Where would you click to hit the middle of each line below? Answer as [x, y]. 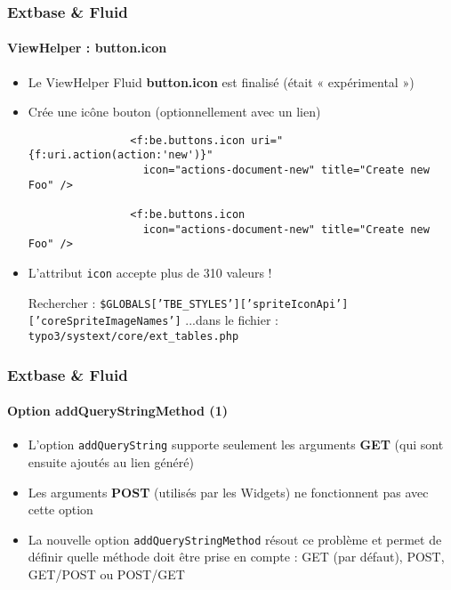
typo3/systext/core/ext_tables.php [133, 337]
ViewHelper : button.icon [87, 48]
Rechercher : [62, 302]
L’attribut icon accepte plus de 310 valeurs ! [150, 273]
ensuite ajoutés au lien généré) [111, 462]
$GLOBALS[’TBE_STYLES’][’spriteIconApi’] [224, 304]
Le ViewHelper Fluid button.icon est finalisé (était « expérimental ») [221, 81]
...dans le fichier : [232, 320]
